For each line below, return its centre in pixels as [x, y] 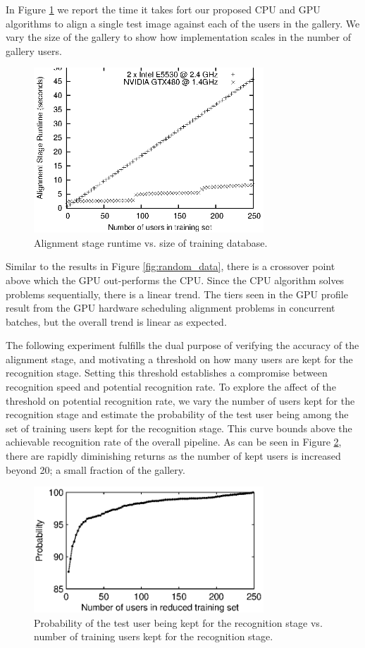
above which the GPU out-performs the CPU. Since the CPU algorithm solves [175, 280]
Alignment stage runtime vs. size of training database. [151, 242]
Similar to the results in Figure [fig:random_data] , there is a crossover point [171, 266]
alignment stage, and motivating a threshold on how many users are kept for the [179, 359]
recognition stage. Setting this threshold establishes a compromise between [167, 373]
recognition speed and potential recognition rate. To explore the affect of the [171, 387]
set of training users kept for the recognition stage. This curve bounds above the [179, 428]
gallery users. [34, 50]
